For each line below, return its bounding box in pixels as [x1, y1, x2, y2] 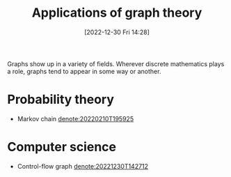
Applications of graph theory [31, 5, 202, 21]
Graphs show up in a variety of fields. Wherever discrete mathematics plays [7, 59, 225, 68]
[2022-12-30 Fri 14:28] [84, 28, 150, 36]
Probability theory [7, 92, 115, 107]
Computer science [7, 139, 117, 155]
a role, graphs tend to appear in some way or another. [7, 67, 161, 75]
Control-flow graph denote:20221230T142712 [17, 162, 148, 170]
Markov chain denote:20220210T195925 [17, 114, 134, 123]
